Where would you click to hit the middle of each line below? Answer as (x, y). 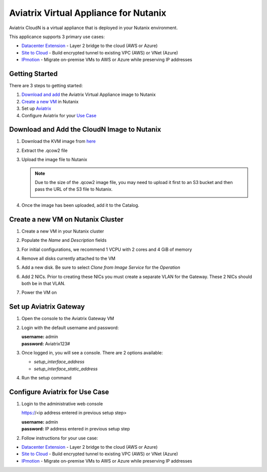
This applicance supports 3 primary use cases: (57, 37)
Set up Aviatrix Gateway (47, 307)
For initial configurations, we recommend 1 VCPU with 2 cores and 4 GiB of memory (107, 249)
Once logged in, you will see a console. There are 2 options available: (92, 353)
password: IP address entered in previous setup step (76, 429)
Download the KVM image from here (59, 142)
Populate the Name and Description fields (64, 240)
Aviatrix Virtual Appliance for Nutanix (88, 13)
